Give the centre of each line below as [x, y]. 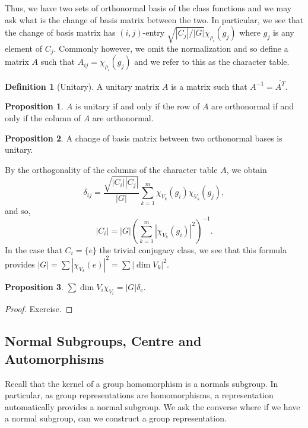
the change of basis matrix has [60, 32]
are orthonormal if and [253, 106]
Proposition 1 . [34, 106]
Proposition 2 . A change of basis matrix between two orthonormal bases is [144, 138]
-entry [154, 32]
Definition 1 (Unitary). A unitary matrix [82, 86]
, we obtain [247, 169]
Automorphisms [55, 358]
